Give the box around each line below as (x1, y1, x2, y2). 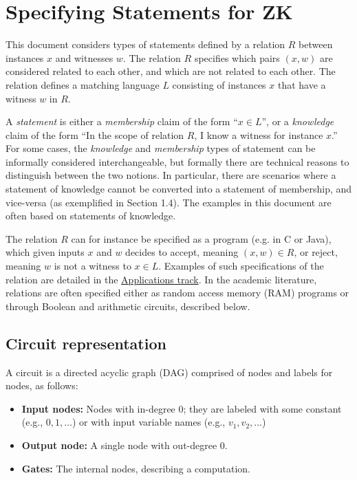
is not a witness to (54, 259, 131, 273)
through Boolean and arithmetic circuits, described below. (6, 298, 250, 313)
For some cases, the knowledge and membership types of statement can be (6, 141, 316, 155)
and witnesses (55, 50, 113, 65)
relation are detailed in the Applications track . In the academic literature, (6, 272, 317, 286)
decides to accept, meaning (125, 245, 239, 259)
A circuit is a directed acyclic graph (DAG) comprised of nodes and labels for (6, 364, 333, 379)
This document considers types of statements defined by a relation (6, 37, 285, 52)
